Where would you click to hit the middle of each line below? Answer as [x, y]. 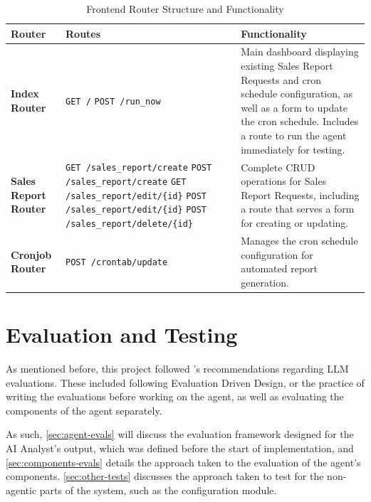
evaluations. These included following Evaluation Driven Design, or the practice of [185, 382]
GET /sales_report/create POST [139, 168]
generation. [265, 282]
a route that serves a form [298, 209]
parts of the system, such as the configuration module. [158, 490]
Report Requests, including [300, 194]
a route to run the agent [294, 135]
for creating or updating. [295, 222]
